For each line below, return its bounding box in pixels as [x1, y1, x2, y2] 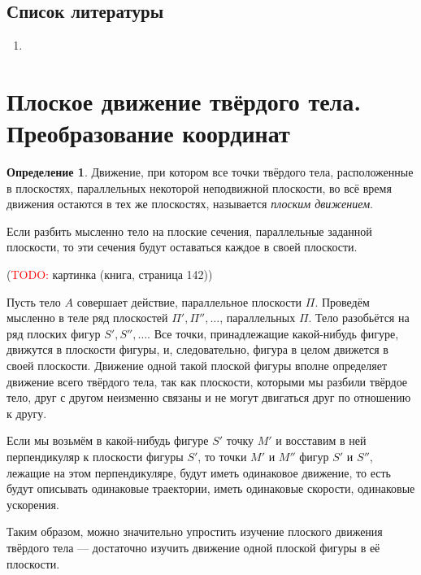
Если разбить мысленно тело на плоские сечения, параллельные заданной [7, 222, 372, 239]
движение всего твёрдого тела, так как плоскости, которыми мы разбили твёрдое [7, 372, 408, 390]
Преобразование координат [7, 116, 290, 150]
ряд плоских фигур [7, 325, 101, 342]
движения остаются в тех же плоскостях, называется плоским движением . [7, 195, 373, 212]
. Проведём [315, 293, 370, 310]
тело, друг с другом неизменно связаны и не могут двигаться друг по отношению [7, 389, 411, 406]
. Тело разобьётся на [308, 309, 410, 326]
